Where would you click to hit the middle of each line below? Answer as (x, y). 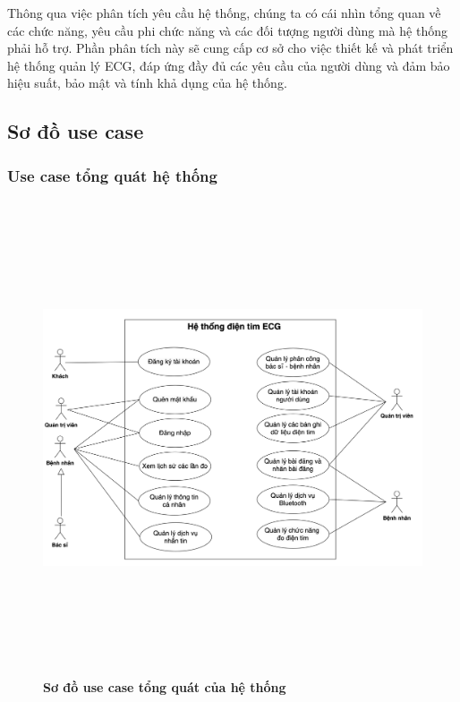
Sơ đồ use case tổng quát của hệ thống (165, 686)
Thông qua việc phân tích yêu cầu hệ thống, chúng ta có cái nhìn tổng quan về (224, 13)
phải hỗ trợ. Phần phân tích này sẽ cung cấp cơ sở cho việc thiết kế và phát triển (230, 48)
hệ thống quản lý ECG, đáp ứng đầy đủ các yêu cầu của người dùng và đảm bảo (229, 65)
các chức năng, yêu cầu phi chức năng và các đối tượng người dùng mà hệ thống (227, 30)
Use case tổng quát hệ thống (112, 175)
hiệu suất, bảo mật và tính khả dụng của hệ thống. (147, 83)
